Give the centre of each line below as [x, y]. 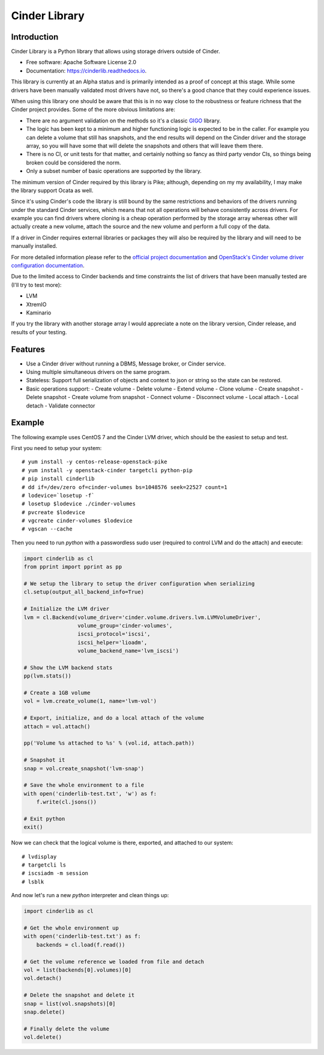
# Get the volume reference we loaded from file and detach [114, 961]
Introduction [35, 37]
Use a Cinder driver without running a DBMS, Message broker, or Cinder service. [126, 364]
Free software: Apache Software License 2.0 [81, 62]
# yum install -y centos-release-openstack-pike [94, 462]
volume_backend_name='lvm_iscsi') [128, 651]
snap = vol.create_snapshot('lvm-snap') [84, 768]
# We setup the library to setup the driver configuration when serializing [139, 584]
